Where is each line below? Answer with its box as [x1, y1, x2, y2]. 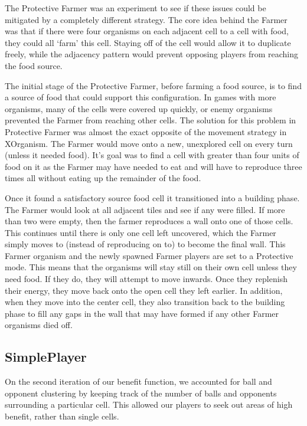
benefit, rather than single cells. [5, 410, 119, 422]
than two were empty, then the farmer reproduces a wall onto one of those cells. [5, 215, 293, 227]
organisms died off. [5, 319, 73, 331]
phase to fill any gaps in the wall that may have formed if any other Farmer [5, 307, 279, 319]
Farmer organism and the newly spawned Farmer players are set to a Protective [5, 249, 293, 261]
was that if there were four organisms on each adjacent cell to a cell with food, [5, 25, 289, 37]
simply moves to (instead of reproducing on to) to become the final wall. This [5, 238, 286, 250]
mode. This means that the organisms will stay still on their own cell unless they [5, 261, 297, 273]
